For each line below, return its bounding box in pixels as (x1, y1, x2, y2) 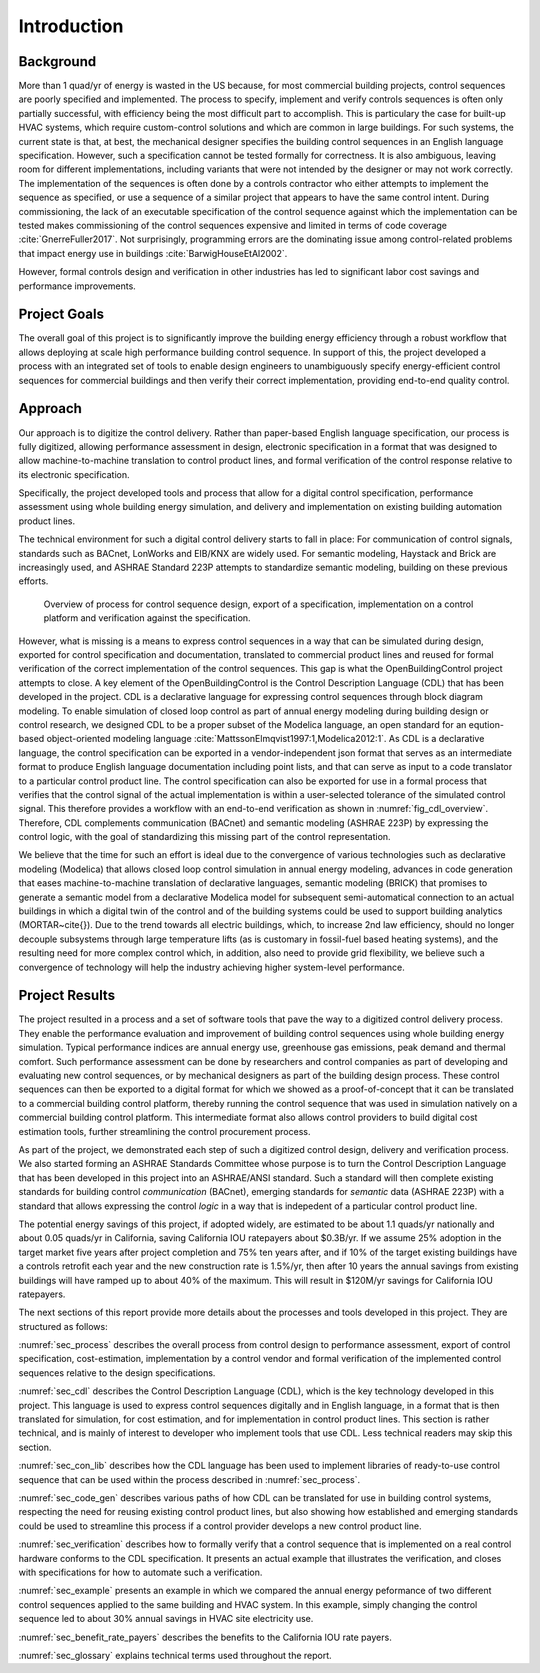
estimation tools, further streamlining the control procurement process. (18, 1125, 311, 1137)
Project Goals (18, 306, 105, 323)
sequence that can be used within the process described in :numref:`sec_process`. (18, 1473, 360, 1485)
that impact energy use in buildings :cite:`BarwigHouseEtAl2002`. (18, 247, 288, 259)
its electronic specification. (18, 468, 130, 480)
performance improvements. (18, 280, 137, 292)
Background (18, 53, 97, 70)
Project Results (18, 987, 115, 1004)
